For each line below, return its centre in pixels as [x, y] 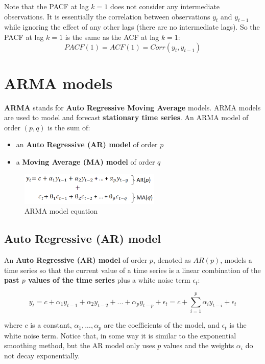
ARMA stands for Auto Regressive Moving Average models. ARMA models [132, 107]
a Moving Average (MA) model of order [86, 162]
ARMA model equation [61, 211]
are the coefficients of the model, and [162, 325]
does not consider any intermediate [165, 6]
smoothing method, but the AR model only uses [80, 345]
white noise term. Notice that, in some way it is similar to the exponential [120, 335]
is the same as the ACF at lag [112, 37]
